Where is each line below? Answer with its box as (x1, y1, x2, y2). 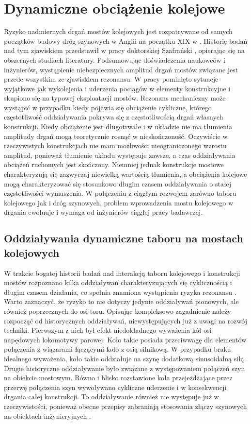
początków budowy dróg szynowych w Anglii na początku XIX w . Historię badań (4, 35, 248, 46)
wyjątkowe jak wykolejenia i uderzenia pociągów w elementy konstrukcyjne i (4, 83, 231, 93)
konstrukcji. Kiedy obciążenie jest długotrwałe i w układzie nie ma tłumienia (4, 121, 232, 132)
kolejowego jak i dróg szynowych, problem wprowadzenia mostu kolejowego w (4, 197, 234, 207)
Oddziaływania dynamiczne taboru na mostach (4, 231, 243, 246)
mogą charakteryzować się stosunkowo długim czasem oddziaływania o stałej (4, 178, 232, 188)
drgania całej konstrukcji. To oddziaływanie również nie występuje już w (4, 391, 219, 402)
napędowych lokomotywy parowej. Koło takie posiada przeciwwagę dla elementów (4, 334, 247, 344)
